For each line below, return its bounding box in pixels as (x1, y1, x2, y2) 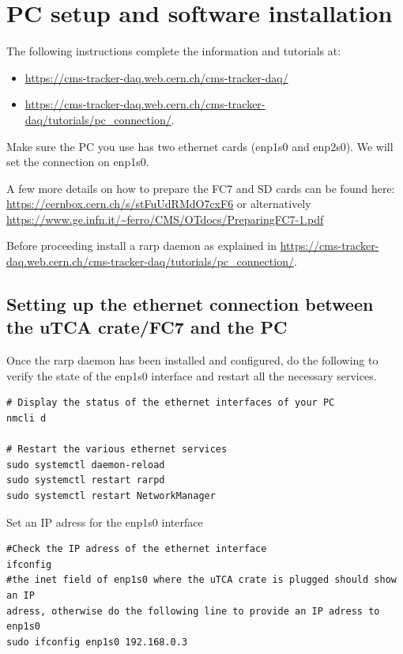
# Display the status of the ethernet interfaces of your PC (6, 397, 335, 409)
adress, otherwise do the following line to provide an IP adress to (6, 605, 380, 617)
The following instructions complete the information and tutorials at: (6, 43, 341, 59)
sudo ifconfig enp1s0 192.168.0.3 (6, 636, 188, 648)
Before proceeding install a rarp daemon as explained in (6, 237, 277, 254)
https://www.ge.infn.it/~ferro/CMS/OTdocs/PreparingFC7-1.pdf (6, 210, 324, 227)
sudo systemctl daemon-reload (6, 459, 165, 471)
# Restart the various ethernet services (6, 444, 228, 456)
